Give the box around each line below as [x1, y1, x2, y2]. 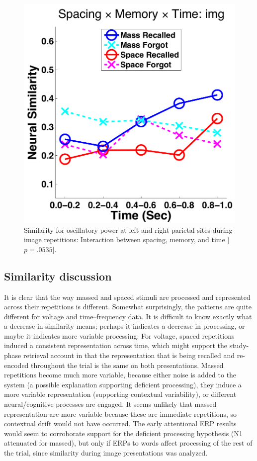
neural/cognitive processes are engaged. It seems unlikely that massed [4, 399, 217, 409]
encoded [4, 360, 29, 370]
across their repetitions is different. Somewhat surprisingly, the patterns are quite [4, 301, 252, 312]
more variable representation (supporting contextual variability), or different [4, 389, 237, 399]
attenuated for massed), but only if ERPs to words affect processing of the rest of [4, 438, 253, 448]
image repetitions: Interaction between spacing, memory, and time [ [24, 234, 230, 245]
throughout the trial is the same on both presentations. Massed [31, 360, 224, 370]
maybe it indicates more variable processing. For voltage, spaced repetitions [4, 330, 235, 341]
